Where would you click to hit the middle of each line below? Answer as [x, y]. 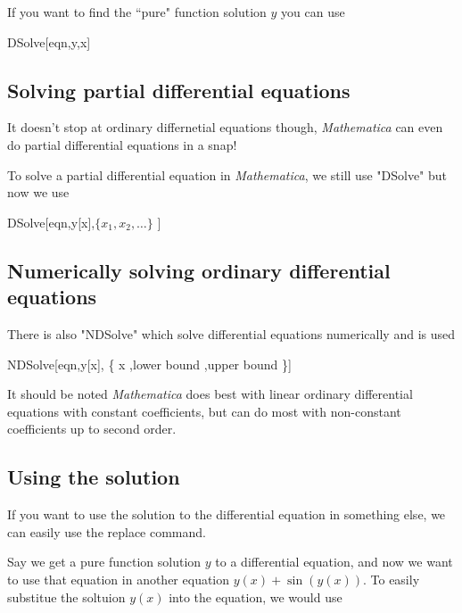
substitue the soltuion [66, 596]
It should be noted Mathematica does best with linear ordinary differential [210, 394]
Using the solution [94, 477]
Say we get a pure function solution [104, 562]
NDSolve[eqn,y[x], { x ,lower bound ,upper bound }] [149, 364]
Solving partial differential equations [179, 90]
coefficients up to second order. [92, 429]
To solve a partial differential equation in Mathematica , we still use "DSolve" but [227, 174]
